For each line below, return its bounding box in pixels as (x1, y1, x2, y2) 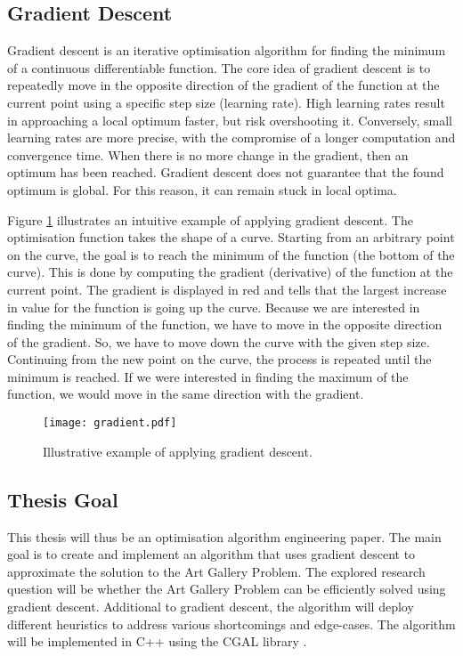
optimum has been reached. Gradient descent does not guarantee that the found (7, 163, 444, 182)
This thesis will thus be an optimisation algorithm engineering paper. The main (7, 527, 442, 546)
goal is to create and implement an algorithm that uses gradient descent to (7, 545, 416, 563)
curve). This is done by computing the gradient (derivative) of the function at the (7, 263, 453, 281)
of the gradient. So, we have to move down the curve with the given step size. (7, 332, 430, 351)
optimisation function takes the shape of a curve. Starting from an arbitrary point (7, 228, 455, 247)
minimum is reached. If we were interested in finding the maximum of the (7, 367, 409, 385)
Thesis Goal (7, 485, 118, 513)
